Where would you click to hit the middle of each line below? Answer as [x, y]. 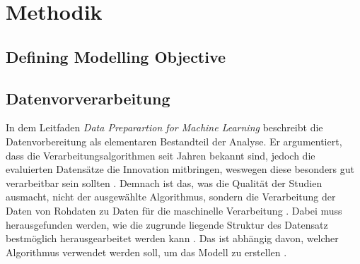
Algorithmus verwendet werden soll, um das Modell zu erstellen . [146, 252]
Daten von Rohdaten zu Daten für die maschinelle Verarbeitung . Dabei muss [174, 210]
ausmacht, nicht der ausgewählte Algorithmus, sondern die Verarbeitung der [171, 197]
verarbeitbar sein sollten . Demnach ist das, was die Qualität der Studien [164, 182]
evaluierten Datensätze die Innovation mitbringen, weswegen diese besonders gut [180, 169]
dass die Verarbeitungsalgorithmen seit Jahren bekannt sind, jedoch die [161, 155]
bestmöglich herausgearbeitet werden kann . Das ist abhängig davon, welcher [172, 238]
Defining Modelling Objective [116, 56]
